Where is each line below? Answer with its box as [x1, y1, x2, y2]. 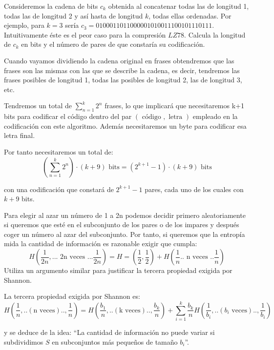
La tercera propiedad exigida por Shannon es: [4, 291, 140, 301]
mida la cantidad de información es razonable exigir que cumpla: [4, 238, 197, 249]
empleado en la [192, 111, 238, 121]
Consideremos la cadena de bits [4, 1, 98, 11]
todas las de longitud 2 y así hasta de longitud [4, 10, 143, 20]
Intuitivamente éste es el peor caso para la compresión [4, 29, 166, 39]
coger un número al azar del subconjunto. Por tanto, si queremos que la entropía [4, 229, 245, 239]
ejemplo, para [4, 20, 44, 30]
